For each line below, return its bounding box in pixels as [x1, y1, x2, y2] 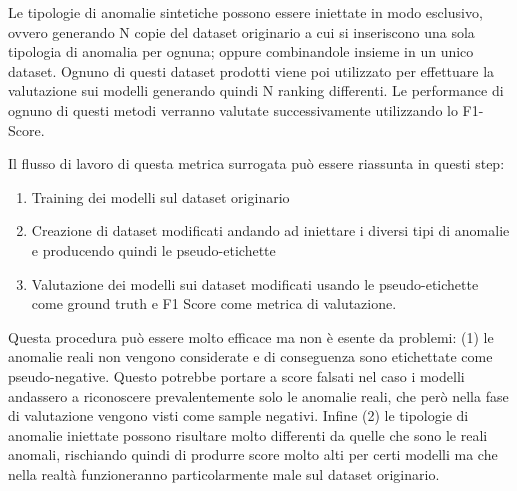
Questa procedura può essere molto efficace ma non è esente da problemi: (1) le [8, 326, 494, 347]
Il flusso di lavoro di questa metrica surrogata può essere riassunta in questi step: [8, 153, 505, 174]
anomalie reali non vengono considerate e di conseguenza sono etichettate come [8, 346, 493, 367]
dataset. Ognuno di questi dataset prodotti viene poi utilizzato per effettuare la [8, 60, 495, 81]
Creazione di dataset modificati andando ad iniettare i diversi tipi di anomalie [31, 220, 510, 241]
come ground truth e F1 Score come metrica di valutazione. [31, 293, 397, 314]
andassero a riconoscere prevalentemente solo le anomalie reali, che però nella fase [8, 385, 509, 406]
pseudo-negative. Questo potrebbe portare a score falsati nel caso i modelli [8, 365, 465, 386]
